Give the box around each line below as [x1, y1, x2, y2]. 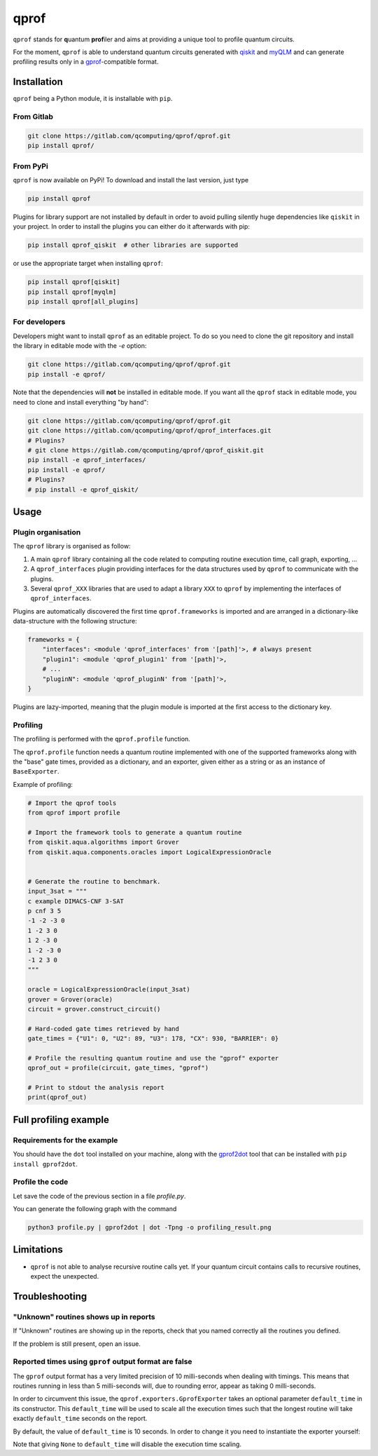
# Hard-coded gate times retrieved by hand [27, 1025, 180, 1032]
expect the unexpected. [30, 1272, 99, 1280]
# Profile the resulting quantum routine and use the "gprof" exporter [27, 1054, 279, 1062]
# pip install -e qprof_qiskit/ [27, 485, 139, 494]
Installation [13, 76, 63, 88]
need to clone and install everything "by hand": [13, 398, 149, 406]
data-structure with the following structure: [13, 617, 137, 626]
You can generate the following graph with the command [13, 1205, 177, 1213]
